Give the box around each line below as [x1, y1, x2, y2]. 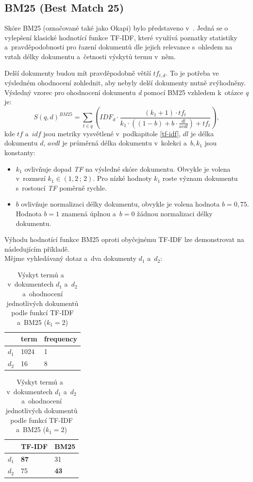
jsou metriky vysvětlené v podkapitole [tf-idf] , [43, 128, 181, 138]
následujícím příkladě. [4, 243, 69, 254]
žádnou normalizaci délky [137, 208, 213, 218]
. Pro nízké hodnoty [93, 173, 152, 183]
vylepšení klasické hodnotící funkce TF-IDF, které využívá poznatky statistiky [4, 32, 237, 42]
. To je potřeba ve [166, 67, 219, 78]
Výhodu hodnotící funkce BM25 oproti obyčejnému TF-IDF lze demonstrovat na [4, 234, 244, 244]
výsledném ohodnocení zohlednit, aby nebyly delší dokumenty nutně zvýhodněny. [4, 78, 246, 88]
